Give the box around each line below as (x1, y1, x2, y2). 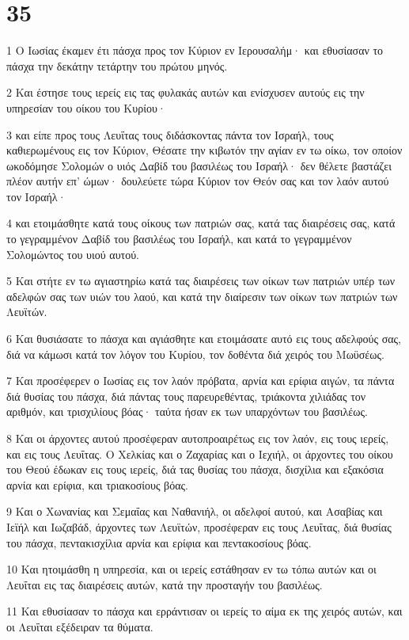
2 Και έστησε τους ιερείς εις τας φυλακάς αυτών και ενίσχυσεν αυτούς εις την (6, 84, 365, 101)
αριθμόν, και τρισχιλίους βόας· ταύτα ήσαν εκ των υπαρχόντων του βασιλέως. (6, 403, 368, 420)
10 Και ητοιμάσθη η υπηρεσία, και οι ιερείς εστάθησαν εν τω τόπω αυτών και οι (6, 561, 377, 577)
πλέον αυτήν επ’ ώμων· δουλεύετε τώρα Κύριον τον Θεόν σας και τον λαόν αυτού (6, 173, 389, 189)
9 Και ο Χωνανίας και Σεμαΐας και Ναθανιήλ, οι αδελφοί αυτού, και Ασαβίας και (6, 503, 383, 520)
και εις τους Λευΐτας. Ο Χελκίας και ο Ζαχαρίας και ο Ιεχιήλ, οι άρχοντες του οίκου (6, 445, 393, 462)
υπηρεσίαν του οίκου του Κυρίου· (6, 99, 166, 116)
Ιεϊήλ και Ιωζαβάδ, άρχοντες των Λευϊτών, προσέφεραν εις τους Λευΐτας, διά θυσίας (6, 518, 392, 535)
